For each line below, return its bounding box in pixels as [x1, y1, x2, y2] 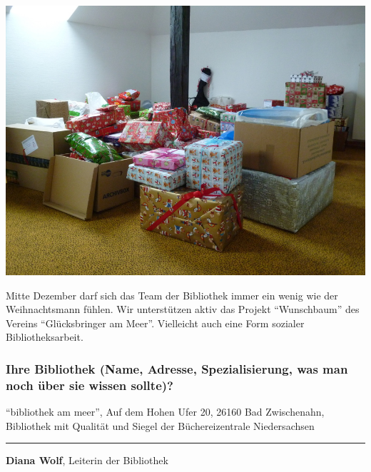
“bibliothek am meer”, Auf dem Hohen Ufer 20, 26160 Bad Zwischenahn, [6, 404, 325, 419]
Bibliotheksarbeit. [6, 329, 83, 344]
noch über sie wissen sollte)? [6, 376, 173, 394]
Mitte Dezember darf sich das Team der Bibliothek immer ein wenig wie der [6, 287, 338, 302]
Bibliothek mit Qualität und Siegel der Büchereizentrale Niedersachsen [6, 418, 315, 433]
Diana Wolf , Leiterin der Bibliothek [6, 453, 168, 468]
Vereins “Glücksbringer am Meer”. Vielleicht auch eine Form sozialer [6, 315, 305, 330]
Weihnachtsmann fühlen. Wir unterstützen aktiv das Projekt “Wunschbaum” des [6, 302, 360, 317]
